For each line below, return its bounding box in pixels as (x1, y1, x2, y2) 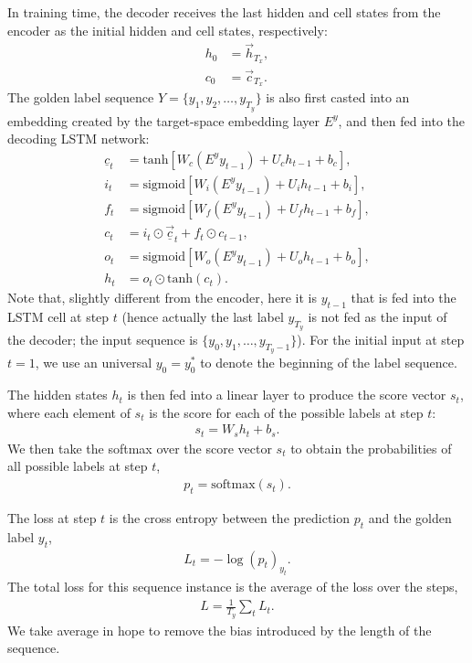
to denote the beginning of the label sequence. (200, 353, 457, 372)
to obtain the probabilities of (290, 438, 452, 457)
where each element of (7, 402, 131, 422)
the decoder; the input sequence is (7, 330, 198, 349)
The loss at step (7, 508, 97, 527)
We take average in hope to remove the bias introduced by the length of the (7, 620, 432, 639)
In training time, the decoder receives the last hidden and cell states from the (7, 3, 441, 21)
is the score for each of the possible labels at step (149, 402, 424, 422)
